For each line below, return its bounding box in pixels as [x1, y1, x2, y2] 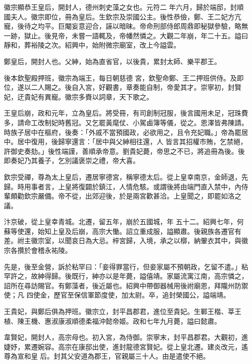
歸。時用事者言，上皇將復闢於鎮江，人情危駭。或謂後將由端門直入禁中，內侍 [4, 181, 248, 191]
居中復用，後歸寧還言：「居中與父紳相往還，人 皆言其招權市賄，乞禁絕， [17, 136, 247, 147]
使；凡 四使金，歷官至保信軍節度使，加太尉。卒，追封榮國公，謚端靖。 [4, 290, 230, 300]
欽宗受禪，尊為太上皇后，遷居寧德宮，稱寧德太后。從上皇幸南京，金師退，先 [4, 171, 248, 182]
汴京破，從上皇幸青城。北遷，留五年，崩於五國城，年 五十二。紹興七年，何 [4, 216, 244, 227]
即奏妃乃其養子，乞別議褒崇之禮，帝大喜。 [4, 155, 140, 165]
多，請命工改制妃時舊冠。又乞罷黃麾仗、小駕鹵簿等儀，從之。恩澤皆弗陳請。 [4, 117, 248, 127]
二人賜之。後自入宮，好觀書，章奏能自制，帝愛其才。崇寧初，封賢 [31, 82, 241, 92]
